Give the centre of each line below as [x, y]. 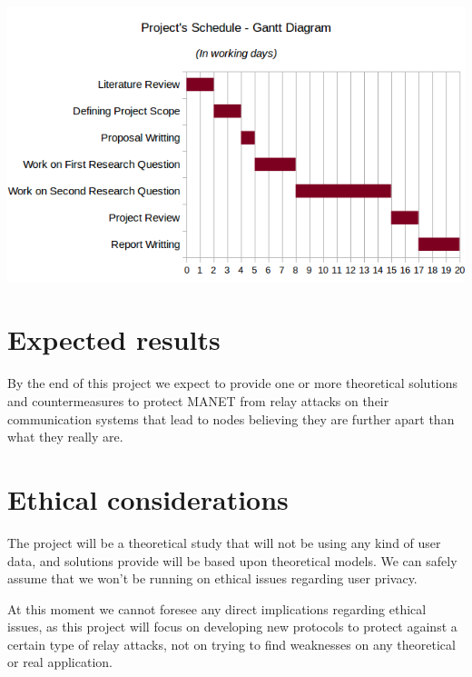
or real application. [60, 662]
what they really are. [65, 437]
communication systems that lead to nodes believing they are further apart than [231, 418]
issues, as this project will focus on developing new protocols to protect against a [232, 627]
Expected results [114, 339]
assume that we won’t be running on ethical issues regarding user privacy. [212, 578]
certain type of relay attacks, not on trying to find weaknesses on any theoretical [231, 644]
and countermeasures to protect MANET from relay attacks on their [198, 401]
